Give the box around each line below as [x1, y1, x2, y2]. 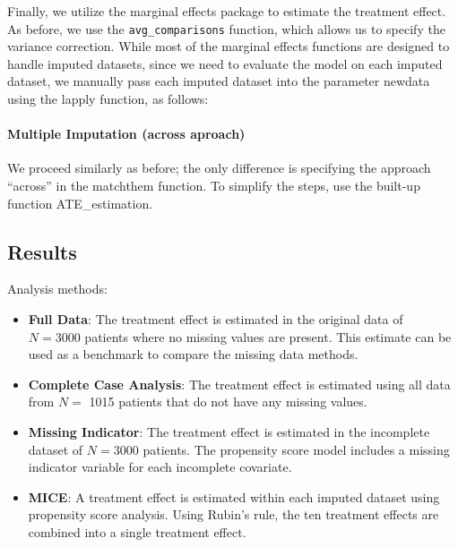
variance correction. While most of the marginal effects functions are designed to [7, 37, 450, 56]
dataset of [28, 440, 83, 458]
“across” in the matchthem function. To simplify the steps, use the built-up [7, 176, 420, 195]
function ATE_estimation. [7, 193, 153, 212]
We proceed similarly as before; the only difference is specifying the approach [7, 158, 431, 177]
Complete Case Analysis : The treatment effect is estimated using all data [28, 374, 451, 393]
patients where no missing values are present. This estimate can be [84, 327, 452, 346]
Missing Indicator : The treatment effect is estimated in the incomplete [28, 422, 430, 440]
